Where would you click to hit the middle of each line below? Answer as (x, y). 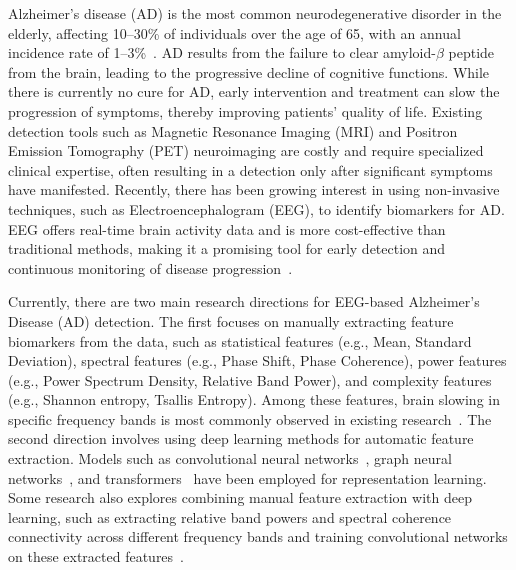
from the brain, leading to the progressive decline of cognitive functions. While (249, 71)
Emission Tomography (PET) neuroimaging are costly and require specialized (246, 150)
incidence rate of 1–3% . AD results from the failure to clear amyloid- (222, 52)
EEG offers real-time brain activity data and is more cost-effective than (227, 228)
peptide (471, 52)
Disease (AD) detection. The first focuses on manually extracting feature (231, 320)
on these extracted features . (96, 556)
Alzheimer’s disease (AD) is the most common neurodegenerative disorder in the (255, 13)
